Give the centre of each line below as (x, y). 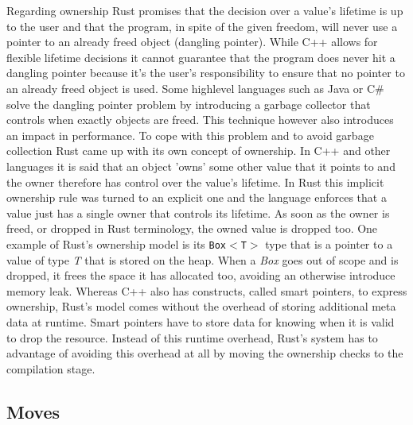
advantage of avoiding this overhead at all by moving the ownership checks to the (205, 353)
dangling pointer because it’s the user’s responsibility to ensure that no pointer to (206, 73)
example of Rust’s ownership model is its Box (117, 243)
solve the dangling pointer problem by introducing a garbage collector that (189, 104)
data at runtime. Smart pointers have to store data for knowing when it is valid (201, 321)
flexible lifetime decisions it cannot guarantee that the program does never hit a (201, 57)
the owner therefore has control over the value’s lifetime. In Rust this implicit (195, 182)
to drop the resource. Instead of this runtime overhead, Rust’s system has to (192, 337)
